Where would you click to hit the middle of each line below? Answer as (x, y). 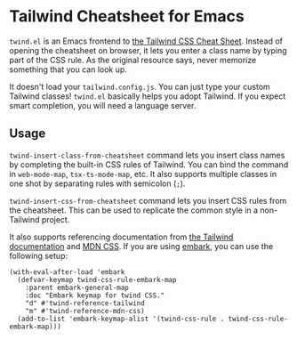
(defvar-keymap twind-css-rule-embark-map (97, 279)
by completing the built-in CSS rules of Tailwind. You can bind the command (149, 164)
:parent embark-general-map (77, 287)
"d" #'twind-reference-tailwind (85, 303)
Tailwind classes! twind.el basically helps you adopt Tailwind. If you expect (148, 96)
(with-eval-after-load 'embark (67, 272)
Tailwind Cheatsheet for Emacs (127, 16)
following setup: (39, 255)
